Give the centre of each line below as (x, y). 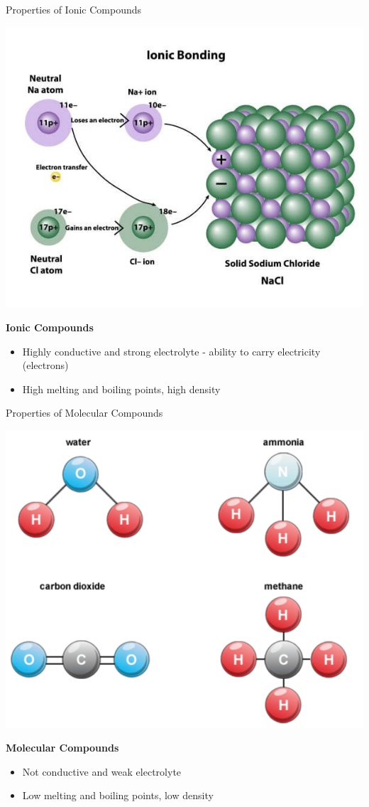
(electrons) (45, 365)
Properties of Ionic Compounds (74, 9)
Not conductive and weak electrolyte (102, 771)
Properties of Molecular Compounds (84, 413)
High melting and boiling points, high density (121, 389)
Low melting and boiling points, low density (118, 795)
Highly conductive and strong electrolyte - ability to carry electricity (171, 351)
